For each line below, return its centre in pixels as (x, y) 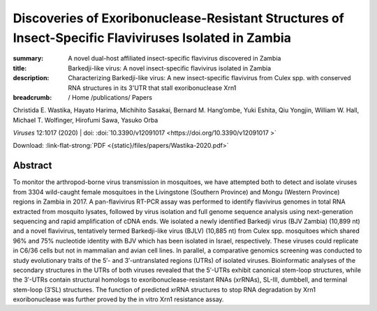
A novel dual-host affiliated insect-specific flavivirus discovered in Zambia (175, 59)
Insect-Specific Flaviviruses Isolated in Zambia (152, 38)
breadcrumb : (32, 97)
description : (31, 78)
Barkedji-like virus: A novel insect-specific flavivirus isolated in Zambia (170, 68)
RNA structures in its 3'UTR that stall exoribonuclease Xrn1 (152, 88)
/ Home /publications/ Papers (110, 97)
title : (20, 68)
